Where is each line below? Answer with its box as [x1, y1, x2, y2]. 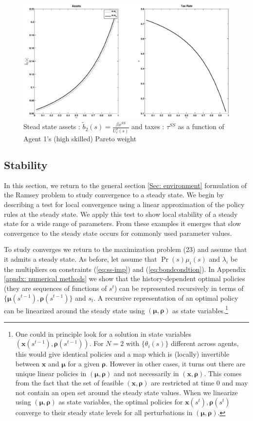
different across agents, [171, 338, 239, 348]
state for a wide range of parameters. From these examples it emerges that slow [4, 218, 241, 229]
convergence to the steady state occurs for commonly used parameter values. [4, 228, 232, 238]
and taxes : [131, 121, 164, 132]
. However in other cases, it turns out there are [106, 358, 246, 368]
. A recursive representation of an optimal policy [93, 292, 238, 303]
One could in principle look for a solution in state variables [15, 328, 192, 339]
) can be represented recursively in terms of [114, 283, 244, 293]
